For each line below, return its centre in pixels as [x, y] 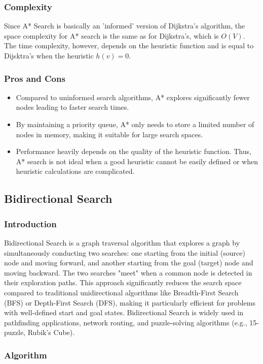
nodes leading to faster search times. [72, 107]
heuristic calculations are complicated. [75, 171]
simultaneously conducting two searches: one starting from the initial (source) [125, 252]
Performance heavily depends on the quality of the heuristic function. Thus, [134, 151]
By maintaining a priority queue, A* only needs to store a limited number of [135, 124]
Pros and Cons [35, 78]
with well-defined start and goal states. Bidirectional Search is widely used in [124, 312]
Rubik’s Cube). [51, 332]
